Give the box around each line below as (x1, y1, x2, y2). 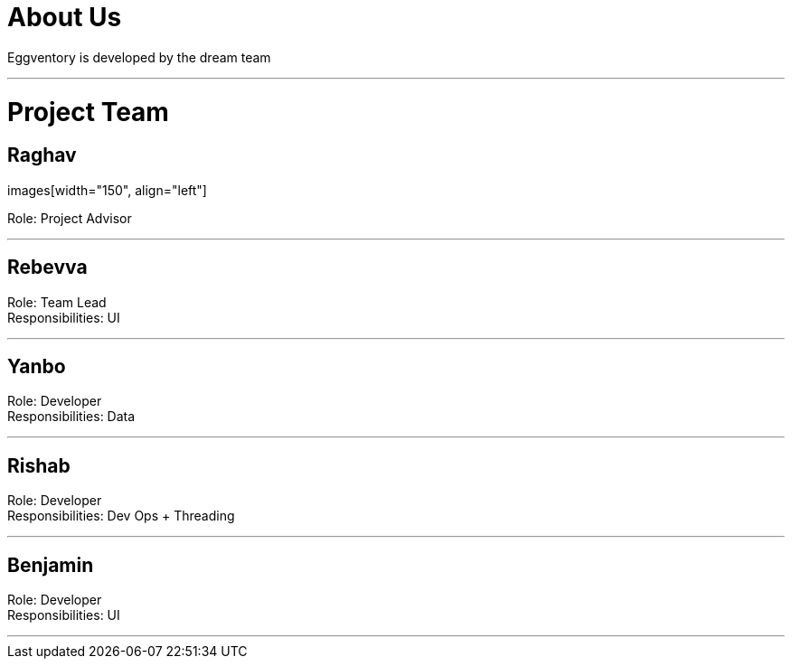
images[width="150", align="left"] (7, 182, 207, 198)
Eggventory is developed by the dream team (7, 49, 271, 65)
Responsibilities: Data (7, 408, 136, 425)
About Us (7, 2, 122, 33)
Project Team (7, 96, 169, 127)
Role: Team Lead (7, 294, 107, 310)
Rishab (7, 454, 71, 477)
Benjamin (7, 553, 94, 577)
